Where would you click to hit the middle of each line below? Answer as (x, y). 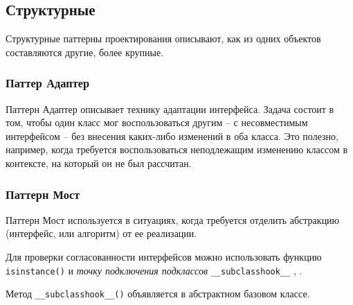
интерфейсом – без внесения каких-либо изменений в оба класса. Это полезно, (172, 136)
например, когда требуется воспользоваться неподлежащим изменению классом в (177, 149)
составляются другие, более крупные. (85, 52)
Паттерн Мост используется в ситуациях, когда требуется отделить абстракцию (173, 219)
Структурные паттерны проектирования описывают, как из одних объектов (163, 38)
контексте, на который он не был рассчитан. (99, 163)
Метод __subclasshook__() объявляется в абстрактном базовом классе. (158, 294)
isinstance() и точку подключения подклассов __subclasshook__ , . (154, 270)
